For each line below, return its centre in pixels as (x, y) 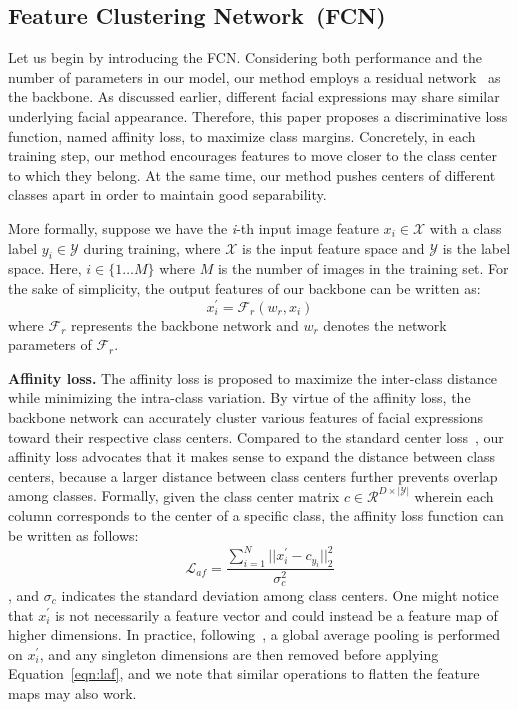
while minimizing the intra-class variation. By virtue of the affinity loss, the (239, 397)
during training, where (152, 247)
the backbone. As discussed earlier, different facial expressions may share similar (254, 96)
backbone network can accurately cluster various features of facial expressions (246, 416)
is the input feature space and (333, 247)
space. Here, (45, 268)
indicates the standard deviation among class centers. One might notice (280, 594)
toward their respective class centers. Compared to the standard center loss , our (256, 436)
